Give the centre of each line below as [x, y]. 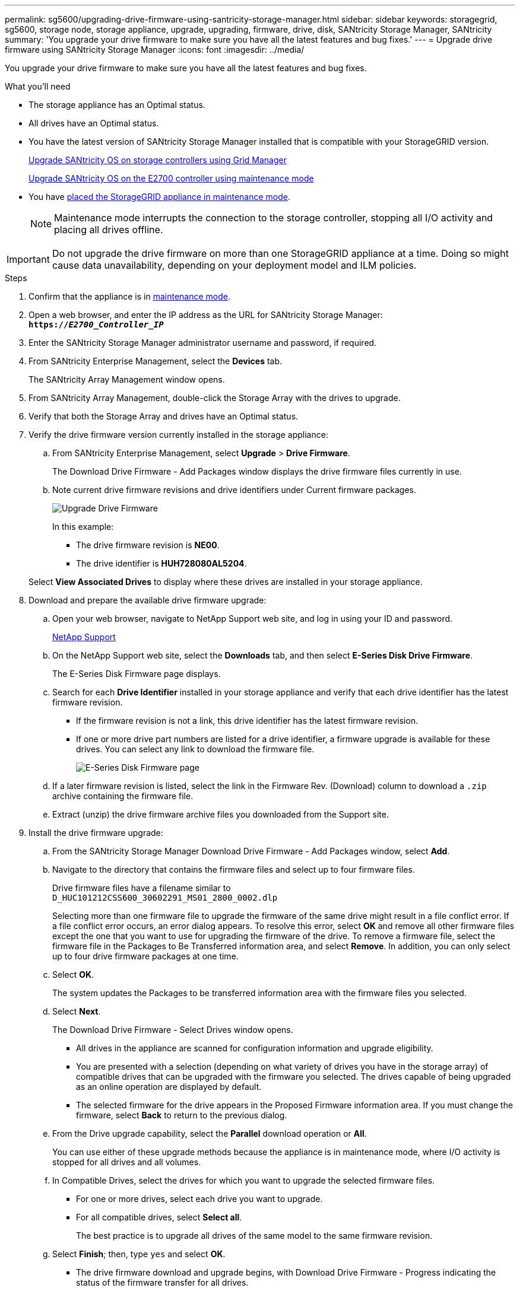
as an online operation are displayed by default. [169, 1087]
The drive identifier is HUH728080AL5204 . [161, 563]
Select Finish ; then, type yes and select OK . [139, 1254]
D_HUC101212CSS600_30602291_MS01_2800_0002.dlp [165, 898]
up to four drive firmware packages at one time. [145, 956]
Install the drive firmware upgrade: [96, 833]
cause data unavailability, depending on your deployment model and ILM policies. [234, 265]
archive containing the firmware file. [123, 796]
